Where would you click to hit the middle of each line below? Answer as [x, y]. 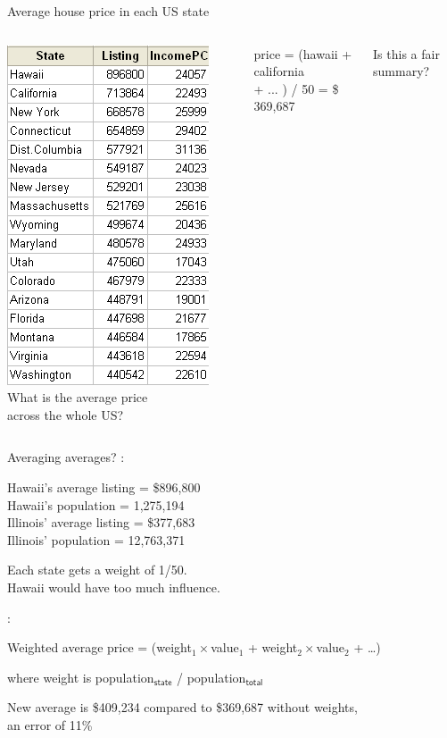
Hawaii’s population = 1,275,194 [96, 504]
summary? [401, 71]
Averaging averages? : [66, 457]
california [279, 71]
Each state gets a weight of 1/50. [97, 570]
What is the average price [78, 397]
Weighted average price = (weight [99, 647]
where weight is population [81, 677]
